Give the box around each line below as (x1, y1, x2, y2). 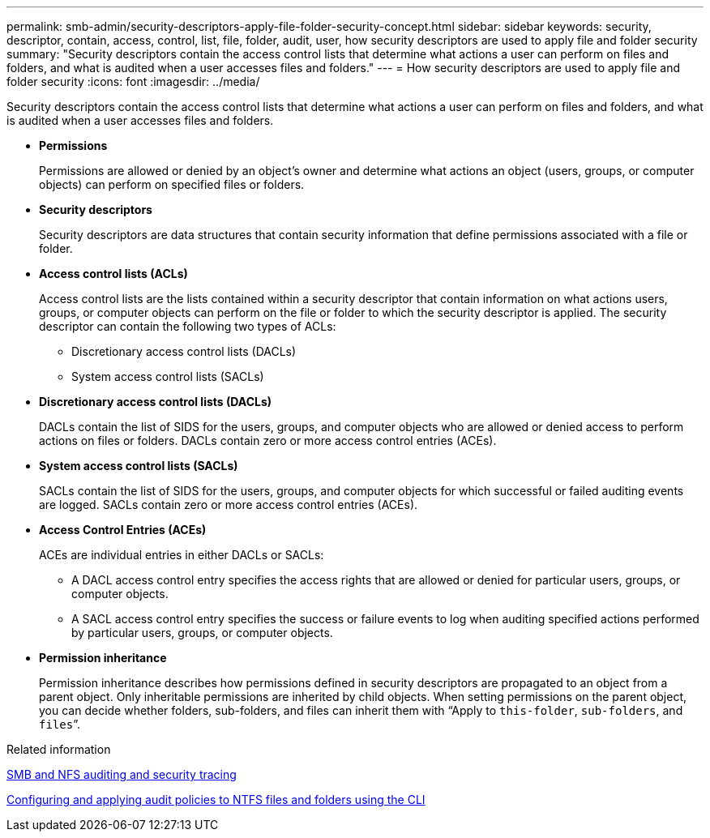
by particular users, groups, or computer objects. (71, 626, 333, 639)
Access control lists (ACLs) (39, 267, 188, 280)
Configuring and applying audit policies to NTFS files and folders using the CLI (6, 793, 426, 806)
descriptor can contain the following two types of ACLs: (39, 319, 336, 333)
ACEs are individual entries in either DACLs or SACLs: (39, 548, 324, 562)
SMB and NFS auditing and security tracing (6, 767, 237, 781)
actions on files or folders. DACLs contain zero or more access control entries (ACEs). (39, 434, 497, 447)
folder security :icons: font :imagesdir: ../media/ (6, 75, 260, 88)
